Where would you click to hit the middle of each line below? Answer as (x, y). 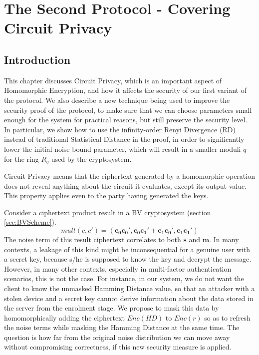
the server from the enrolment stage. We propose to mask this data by (112, 308)
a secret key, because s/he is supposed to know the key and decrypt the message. (128, 259)
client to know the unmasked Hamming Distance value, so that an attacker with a (129, 288)
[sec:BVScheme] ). (30, 222)
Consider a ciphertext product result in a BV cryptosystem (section (108, 212)
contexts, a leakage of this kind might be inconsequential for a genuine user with (127, 249)
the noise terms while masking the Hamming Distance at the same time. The (122, 327)
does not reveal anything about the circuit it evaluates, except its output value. (126, 185)
